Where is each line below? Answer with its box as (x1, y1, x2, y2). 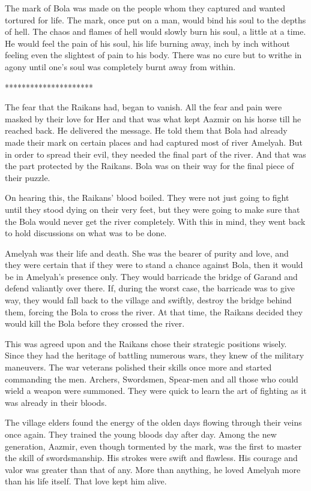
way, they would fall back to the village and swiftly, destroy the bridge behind (5, 294, 292, 306)
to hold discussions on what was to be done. (5, 227, 167, 239)
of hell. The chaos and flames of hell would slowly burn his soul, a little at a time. (5, 25, 306, 38)
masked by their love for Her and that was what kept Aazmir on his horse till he (5, 112, 301, 125)
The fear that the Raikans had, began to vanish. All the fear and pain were (5, 101, 282, 113)
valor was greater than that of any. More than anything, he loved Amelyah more (5, 463, 301, 475)
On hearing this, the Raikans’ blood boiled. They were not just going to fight (5, 191, 289, 204)
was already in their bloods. (5, 396, 107, 408)
